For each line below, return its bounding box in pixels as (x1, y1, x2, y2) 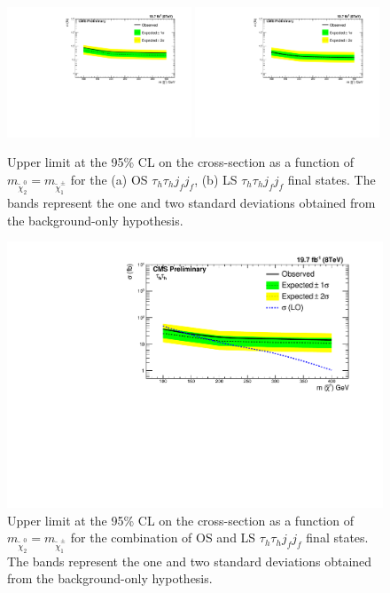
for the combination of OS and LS (70, 528, 256, 547)
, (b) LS (194, 170, 238, 188)
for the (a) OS (70, 170, 148, 188)
